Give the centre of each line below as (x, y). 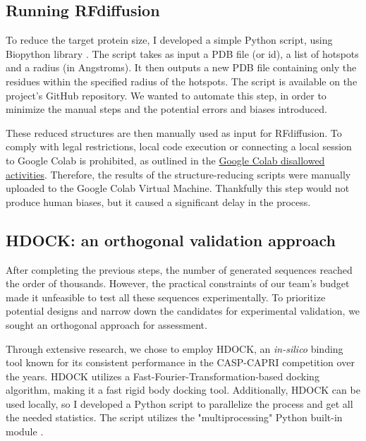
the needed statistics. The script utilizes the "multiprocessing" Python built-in (174, 417)
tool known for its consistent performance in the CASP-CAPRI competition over (180, 362)
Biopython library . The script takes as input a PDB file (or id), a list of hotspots (182, 53)
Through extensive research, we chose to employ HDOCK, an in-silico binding (175, 348)
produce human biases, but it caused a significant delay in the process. (158, 201)
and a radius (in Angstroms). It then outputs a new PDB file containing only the (181, 67)
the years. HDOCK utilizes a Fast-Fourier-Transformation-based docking (163, 376)
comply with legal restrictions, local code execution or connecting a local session (179, 146)
